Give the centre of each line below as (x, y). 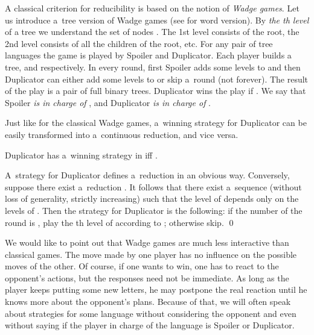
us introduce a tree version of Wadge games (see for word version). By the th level (157, 20)
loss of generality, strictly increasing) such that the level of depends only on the (152, 199)
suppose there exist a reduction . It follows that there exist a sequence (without (153, 186)
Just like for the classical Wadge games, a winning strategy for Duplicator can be (156, 123)
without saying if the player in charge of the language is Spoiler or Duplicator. (150, 325)
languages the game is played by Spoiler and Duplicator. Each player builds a (148, 55)
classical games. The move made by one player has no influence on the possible (151, 254)
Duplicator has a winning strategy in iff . (81, 155)
